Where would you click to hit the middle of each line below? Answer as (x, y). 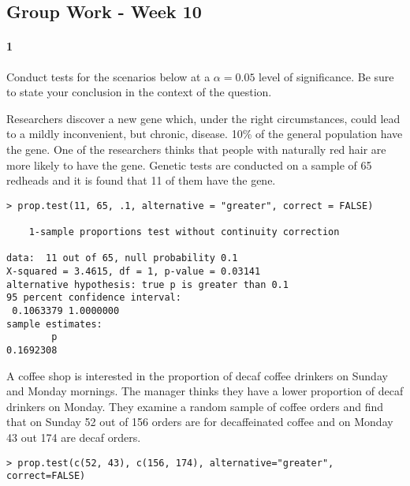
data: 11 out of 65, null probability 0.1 (122, 258)
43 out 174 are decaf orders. (74, 437)
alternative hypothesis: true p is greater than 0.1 (147, 284)
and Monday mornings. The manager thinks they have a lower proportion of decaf (205, 391)
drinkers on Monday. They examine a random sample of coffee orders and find (195, 406)
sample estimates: (54, 324)
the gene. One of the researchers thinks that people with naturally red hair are (196, 149)
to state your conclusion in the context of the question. (139, 92)
